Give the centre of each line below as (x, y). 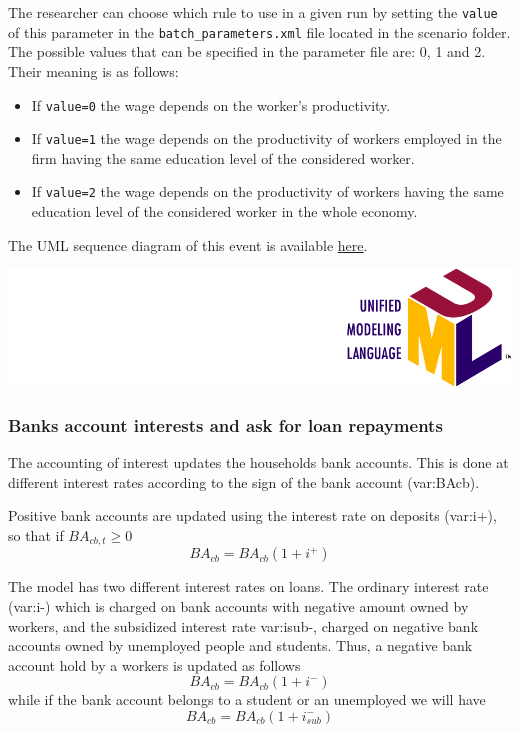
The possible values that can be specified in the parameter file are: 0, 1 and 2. (247, 51)
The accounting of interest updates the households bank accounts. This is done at (258, 462)
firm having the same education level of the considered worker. (223, 157)
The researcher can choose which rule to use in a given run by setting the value (253, 12)
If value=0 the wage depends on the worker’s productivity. (211, 104)
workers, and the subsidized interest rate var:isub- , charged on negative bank (243, 625)
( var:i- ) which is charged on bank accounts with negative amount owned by (238, 605)
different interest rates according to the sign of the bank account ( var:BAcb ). (244, 481)
